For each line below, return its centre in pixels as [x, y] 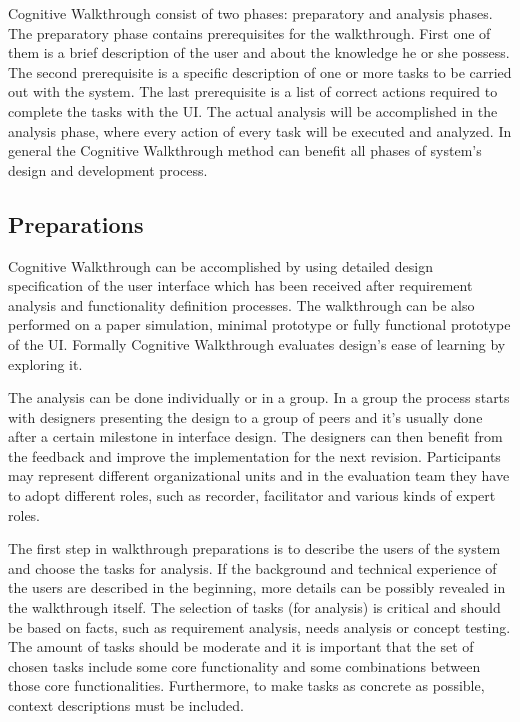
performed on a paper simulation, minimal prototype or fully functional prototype [259, 324]
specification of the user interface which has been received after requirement [240, 285]
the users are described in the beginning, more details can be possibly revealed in [257, 587]
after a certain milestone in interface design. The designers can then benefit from [255, 436]
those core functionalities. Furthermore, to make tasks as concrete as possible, [246, 685]
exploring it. [45, 363]
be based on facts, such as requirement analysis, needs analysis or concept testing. [259, 626]
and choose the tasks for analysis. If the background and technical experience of [252, 567]
